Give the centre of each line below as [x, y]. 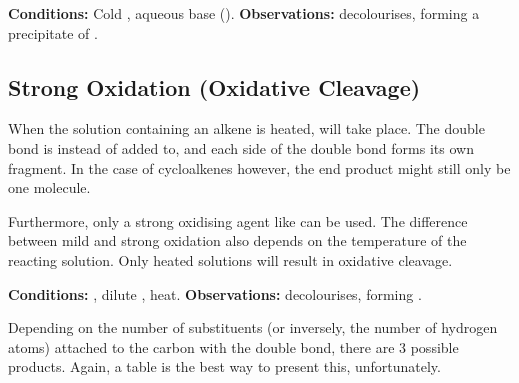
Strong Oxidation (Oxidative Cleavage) [214, 86]
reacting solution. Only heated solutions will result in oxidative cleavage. [230, 259]
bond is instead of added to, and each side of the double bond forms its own [241, 147]
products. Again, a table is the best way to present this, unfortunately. [224, 366]
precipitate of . [53, 32]
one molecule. [49, 187]
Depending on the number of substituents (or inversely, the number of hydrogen [253, 327]
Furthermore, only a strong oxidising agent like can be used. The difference [238, 220]
